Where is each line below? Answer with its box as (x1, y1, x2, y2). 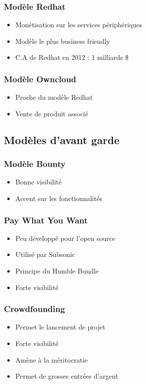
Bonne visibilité (15, 177, 62, 187)
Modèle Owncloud (4, 73, 77, 85)
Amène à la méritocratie (15, 354, 88, 365)
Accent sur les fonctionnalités (15, 193, 102, 203)
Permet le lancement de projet (15, 322, 106, 332)
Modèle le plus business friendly (15, 36, 110, 46)
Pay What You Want (4, 214, 88, 226)
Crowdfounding (4, 303, 65, 315)
